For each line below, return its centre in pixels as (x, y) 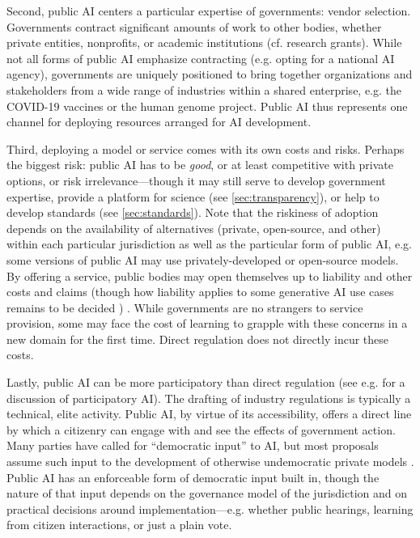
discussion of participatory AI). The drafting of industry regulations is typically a (209, 398)
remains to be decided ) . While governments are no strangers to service (185, 307)
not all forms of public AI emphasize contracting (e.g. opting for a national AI (201, 58)
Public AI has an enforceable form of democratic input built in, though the (193, 477)
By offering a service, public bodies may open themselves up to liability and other (210, 275)
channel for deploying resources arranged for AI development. (159, 122)
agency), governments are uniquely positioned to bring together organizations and (210, 74)
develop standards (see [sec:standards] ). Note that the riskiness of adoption (193, 212)
